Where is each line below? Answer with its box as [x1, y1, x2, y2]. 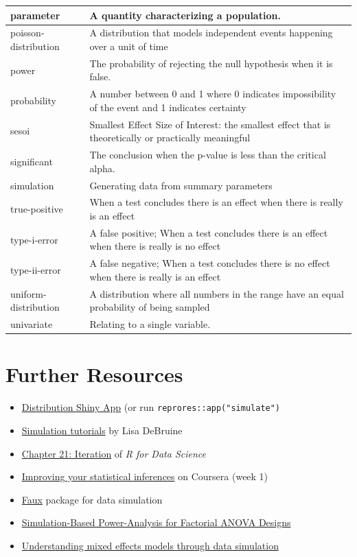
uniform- [10, 286, 47, 300]
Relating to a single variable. [89, 317, 211, 331]
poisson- [10, 25, 45, 40]
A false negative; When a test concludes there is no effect [89, 256, 330, 270]
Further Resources [5, 360, 183, 388]
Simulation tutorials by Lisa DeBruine [21, 423, 183, 437]
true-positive [10, 202, 63, 216]
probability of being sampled [89, 300, 210, 314]
